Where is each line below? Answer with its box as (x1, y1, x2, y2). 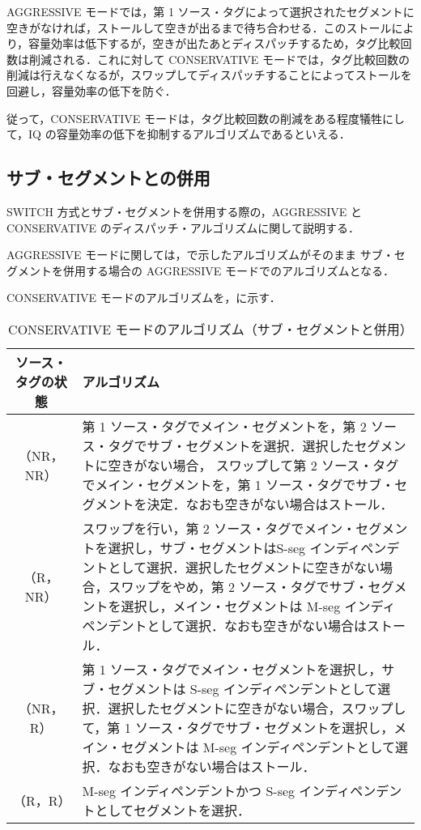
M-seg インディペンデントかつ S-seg (82, 781, 296, 800)
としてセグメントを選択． (95, 800, 250, 819)
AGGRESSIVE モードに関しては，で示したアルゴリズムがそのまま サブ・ (6, 246, 394, 263)
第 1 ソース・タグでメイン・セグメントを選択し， (82, 659, 382, 679)
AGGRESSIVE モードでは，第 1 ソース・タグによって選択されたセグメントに (6, 3, 415, 19)
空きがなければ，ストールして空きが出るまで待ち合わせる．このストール (6, 19, 392, 36)
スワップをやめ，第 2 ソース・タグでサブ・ (108, 577, 368, 596)
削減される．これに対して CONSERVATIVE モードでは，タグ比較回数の (28, 50, 410, 67)
